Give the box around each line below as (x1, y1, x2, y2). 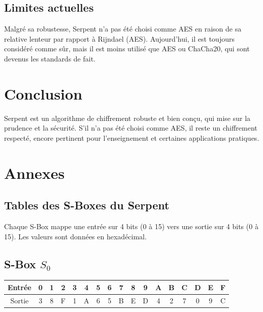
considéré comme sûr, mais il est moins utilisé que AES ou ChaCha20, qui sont (4, 43, 250, 54)
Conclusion (4, 83, 83, 104)
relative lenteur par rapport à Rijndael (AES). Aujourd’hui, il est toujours (4, 33, 235, 44)
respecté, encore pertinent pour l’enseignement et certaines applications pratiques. (4, 132, 259, 143)
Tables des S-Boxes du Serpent (4, 197, 170, 213)
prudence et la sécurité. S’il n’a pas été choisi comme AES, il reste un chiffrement (4, 122, 257, 133)
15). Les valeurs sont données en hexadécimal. (4, 231, 147, 241)
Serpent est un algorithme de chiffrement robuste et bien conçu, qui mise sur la (4, 112, 251, 123)
